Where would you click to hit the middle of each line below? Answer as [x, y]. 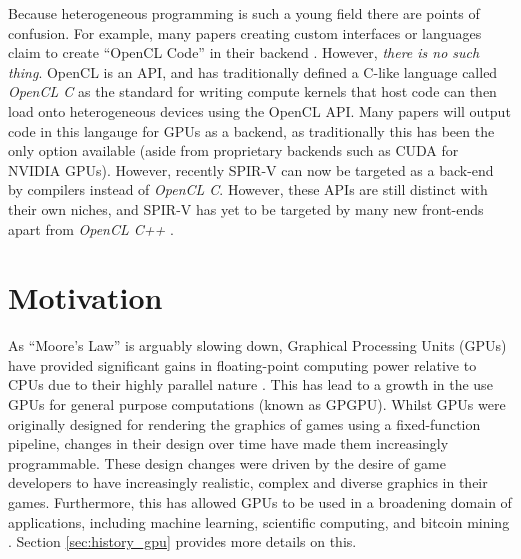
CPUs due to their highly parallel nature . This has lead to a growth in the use [250, 384]
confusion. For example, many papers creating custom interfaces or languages [245, 32]
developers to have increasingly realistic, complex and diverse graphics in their [248, 482]
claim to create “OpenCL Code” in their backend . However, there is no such [244, 52]
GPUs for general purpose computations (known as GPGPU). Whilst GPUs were [257, 404]
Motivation [85, 297]
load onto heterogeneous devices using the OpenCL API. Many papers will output [259, 110]
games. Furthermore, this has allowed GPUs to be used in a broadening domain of [260, 502]
